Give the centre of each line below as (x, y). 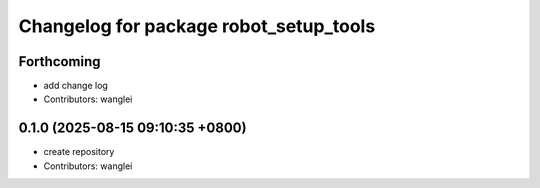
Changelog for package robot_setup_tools (197, 26)
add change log (76, 86)
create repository (79, 152)
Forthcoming (59, 61)
